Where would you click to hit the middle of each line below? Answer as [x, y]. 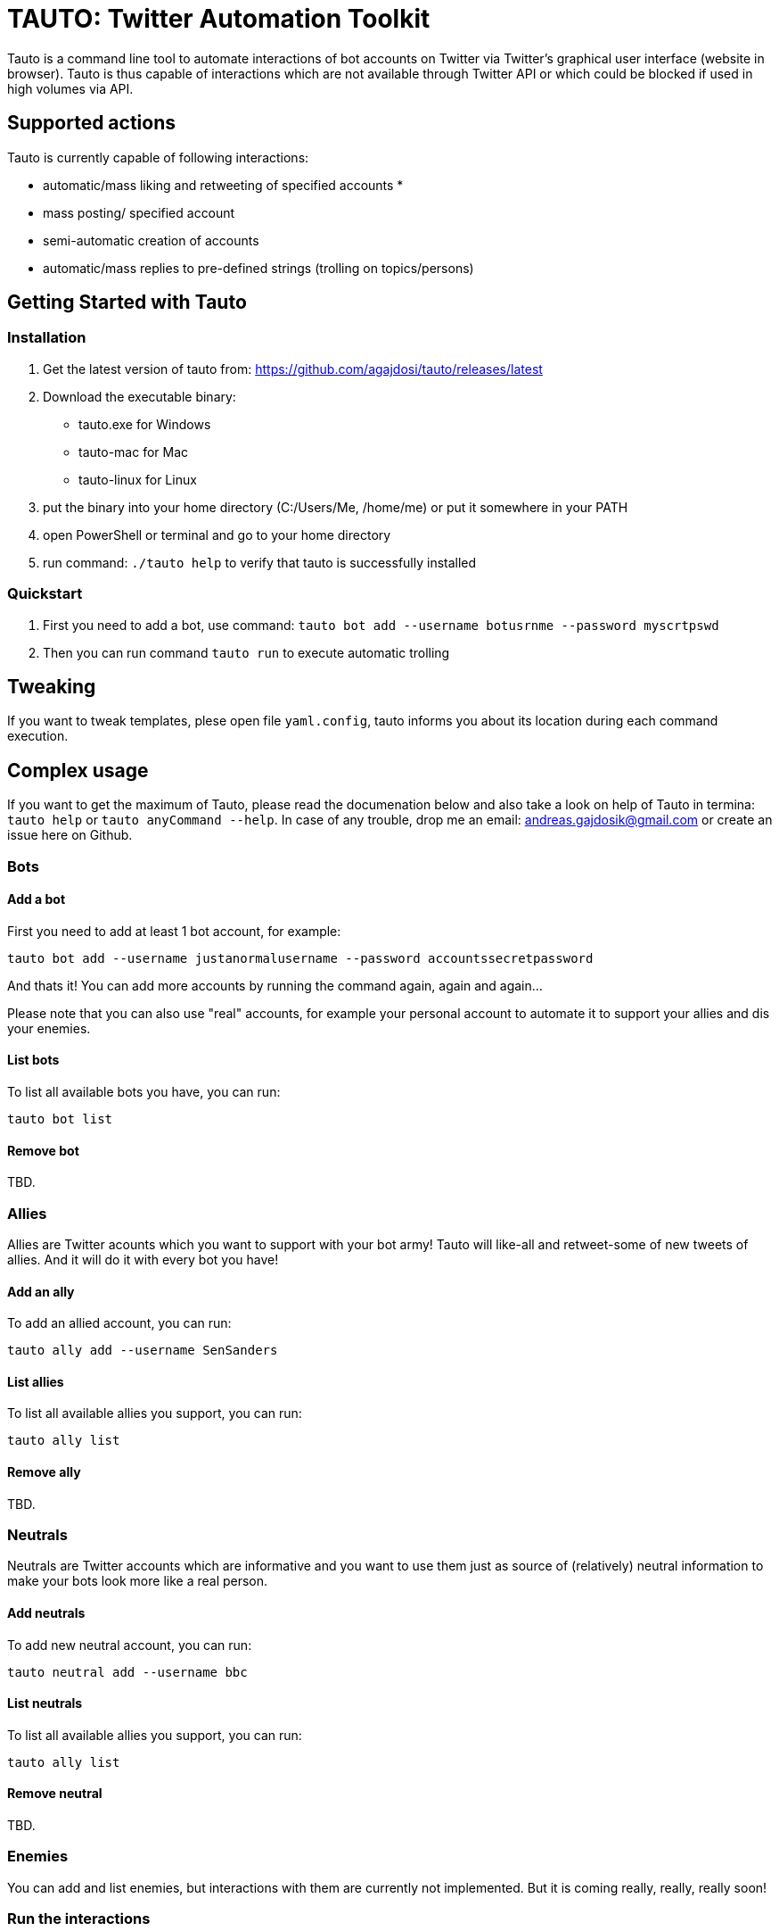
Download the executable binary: [139, 396]
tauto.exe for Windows [145, 424]
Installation [47, 338]
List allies [36, 1381]
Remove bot [43, 1150]
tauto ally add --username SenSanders [143, 1351]
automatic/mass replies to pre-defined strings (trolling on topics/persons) [258, 268]
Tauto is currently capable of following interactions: [158, 157]
